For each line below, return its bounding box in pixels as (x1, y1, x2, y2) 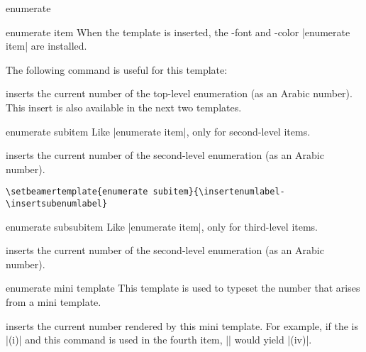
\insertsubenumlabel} (6, 199, 108, 209)
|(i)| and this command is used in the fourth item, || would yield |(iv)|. (6, 332, 312, 347)
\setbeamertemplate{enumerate (6, 187, 148, 197)
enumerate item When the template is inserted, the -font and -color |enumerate (6, 24, 350, 39)
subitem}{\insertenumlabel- (152, 187, 285, 197)
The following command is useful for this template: (6, 62, 228, 77)
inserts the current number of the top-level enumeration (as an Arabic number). (6, 86, 353, 101)
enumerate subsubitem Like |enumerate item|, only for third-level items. (6, 219, 318, 233)
